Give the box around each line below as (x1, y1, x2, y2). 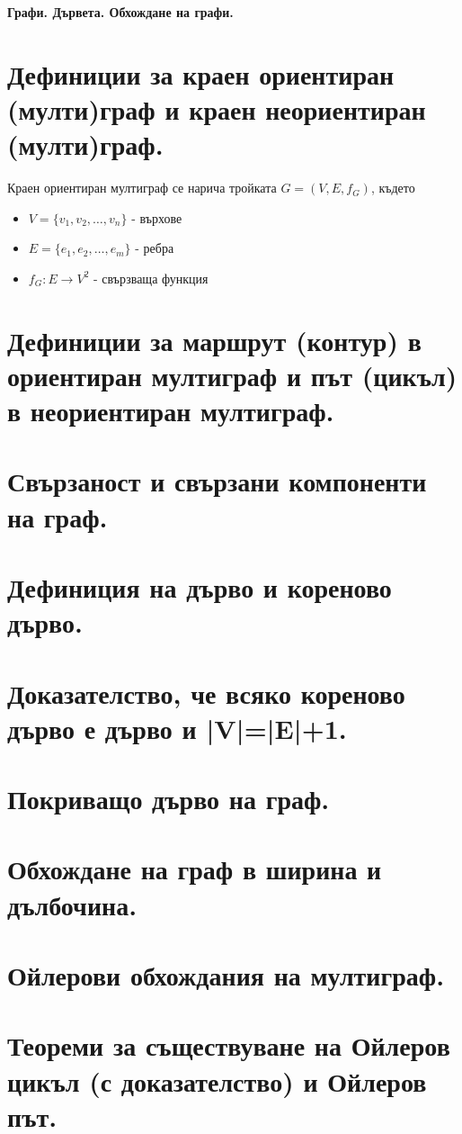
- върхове (131, 208, 182, 227)
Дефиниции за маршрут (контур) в (7, 321, 422, 358)
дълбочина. (7, 886, 138, 922)
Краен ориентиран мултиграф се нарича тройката (7, 178, 277, 197)
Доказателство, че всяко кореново (7, 674, 405, 711)
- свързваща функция (93, 268, 209, 287)
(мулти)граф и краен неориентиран (7, 90, 426, 127)
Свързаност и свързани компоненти (7, 463, 427, 499)
